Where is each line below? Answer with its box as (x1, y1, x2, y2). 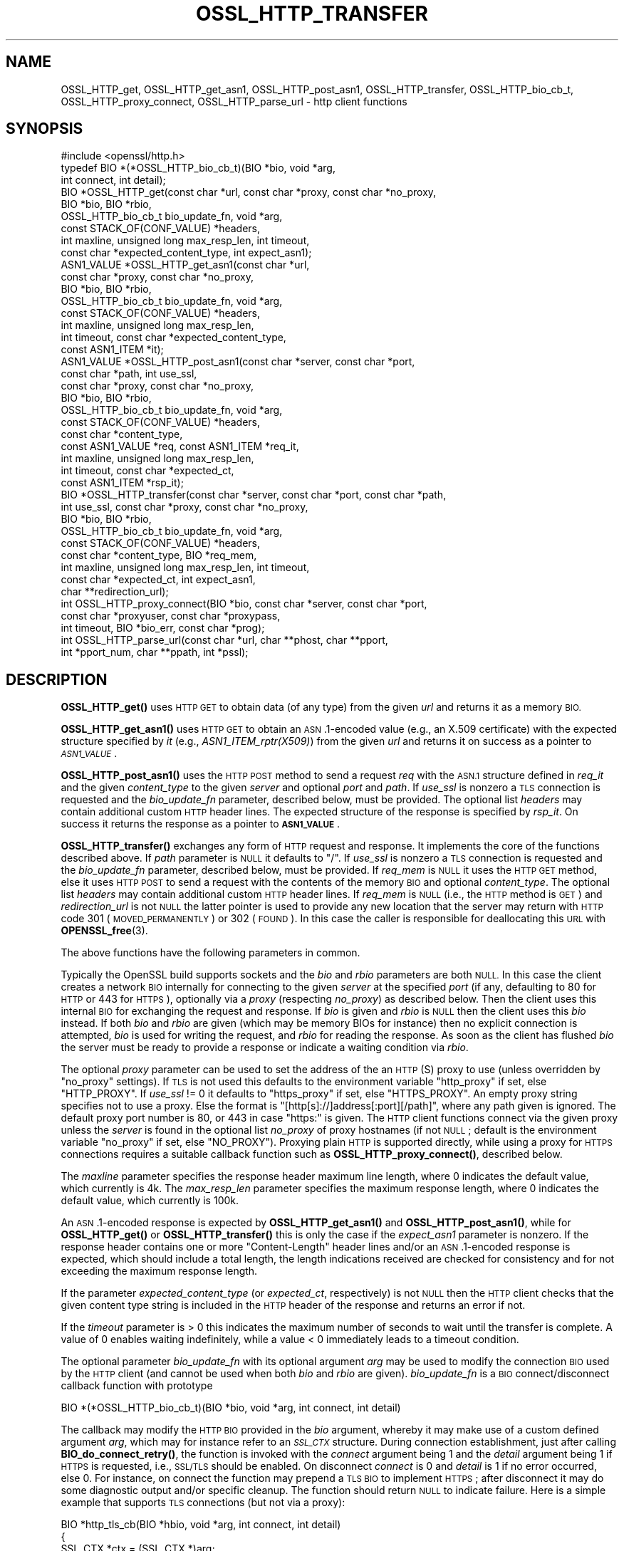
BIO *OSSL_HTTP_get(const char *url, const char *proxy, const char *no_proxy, (61, 186, 437, 199)
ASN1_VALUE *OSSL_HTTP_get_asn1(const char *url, (61, 258, 310, 271)
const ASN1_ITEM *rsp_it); (61, 476, 184, 489)
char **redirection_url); (61, 585, 169, 598)
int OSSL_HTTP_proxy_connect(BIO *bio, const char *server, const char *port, (61, 597, 427, 610)
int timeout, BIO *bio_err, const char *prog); (61, 622, 265, 634)
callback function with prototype (61, 1379, 213, 1392)
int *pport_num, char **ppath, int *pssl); (61, 646, 249, 659)
